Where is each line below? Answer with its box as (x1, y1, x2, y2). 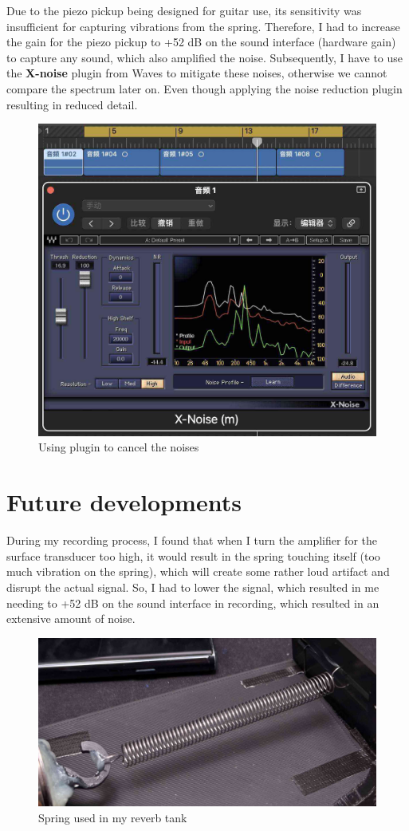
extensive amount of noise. (6, 610, 136, 627)
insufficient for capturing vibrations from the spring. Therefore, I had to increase (6, 18, 400, 34)
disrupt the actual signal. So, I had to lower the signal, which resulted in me (6, 578, 380, 595)
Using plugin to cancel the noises (38, 439, 199, 455)
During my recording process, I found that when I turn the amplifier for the (6, 532, 377, 549)
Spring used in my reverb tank (38, 809, 187, 825)
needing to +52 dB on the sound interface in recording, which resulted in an (6, 594, 380, 611)
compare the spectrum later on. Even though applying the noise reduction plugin (6, 80, 403, 96)
